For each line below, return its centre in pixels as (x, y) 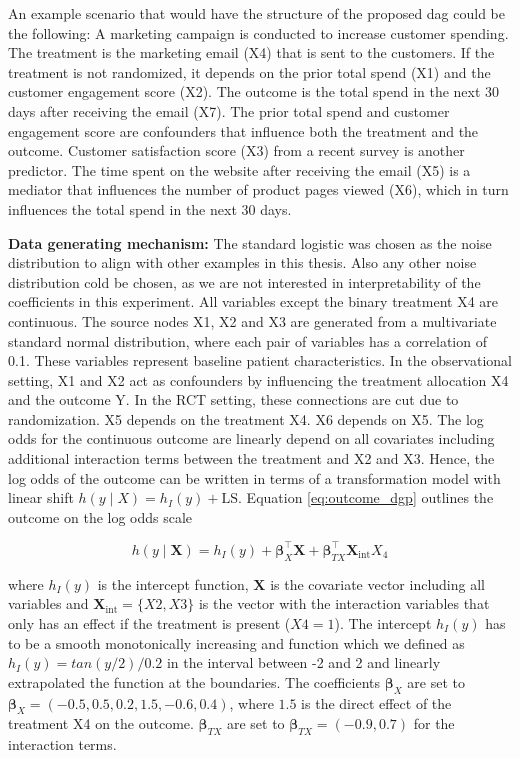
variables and (48, 603)
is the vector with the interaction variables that (344, 603)
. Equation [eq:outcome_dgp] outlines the (366, 497)
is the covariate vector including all (377, 583)
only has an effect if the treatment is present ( (149, 622)
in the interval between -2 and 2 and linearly (303, 662)
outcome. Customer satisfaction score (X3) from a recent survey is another (236, 150)
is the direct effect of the (376, 702)
